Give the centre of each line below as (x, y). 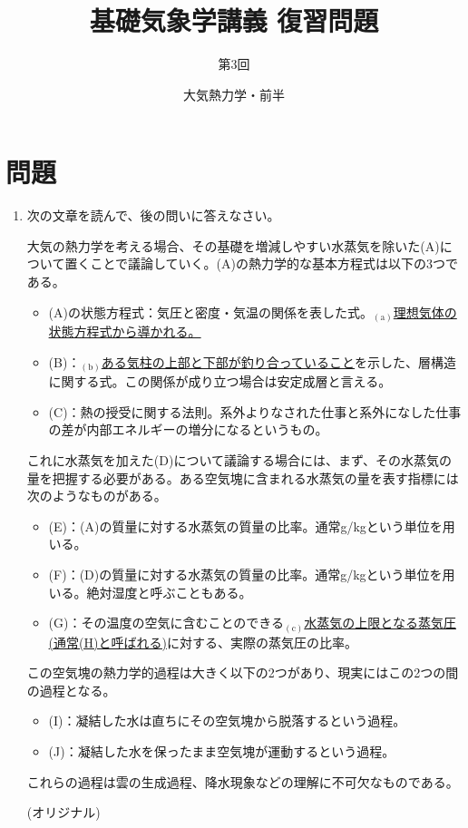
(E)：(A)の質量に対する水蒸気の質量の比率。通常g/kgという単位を (245, 526)
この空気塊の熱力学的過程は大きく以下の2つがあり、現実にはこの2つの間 (243, 672)
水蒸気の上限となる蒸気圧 (380, 623)
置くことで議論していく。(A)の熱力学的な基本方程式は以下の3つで (261, 263)
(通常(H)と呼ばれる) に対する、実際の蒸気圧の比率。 (203, 642)
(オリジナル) (63, 812)
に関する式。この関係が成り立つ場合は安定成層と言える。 (220, 381)
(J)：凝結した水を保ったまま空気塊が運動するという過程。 (222, 751)
